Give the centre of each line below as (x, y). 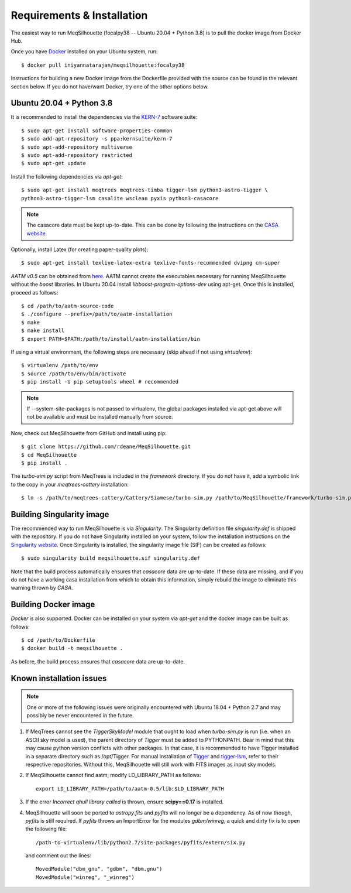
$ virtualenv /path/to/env (60, 365)
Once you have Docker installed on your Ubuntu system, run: (84, 52)
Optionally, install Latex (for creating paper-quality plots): (80, 249)
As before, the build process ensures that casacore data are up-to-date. (98, 661)
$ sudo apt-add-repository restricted (77, 155)
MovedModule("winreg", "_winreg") (85, 877)
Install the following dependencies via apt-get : (67, 176)
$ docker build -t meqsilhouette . (72, 648)
